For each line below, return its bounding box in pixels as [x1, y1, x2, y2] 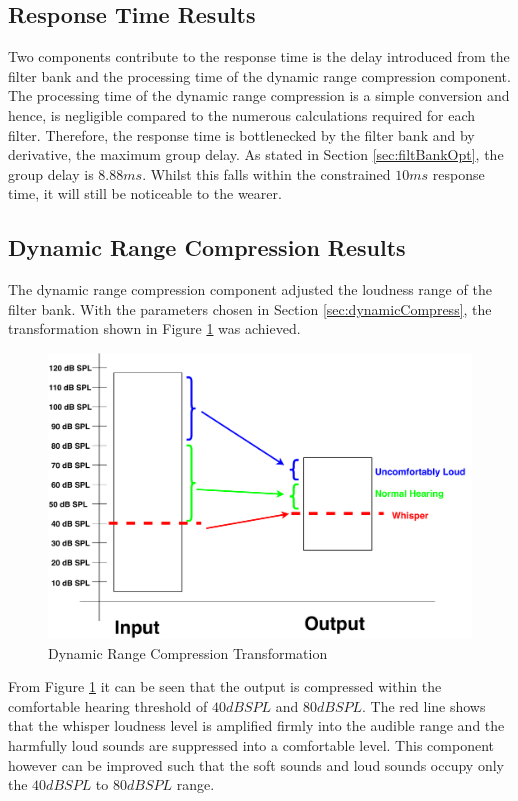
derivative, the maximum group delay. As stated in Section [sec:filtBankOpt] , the [8, 144, 504, 165]
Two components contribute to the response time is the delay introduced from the [8, 46, 510, 67]
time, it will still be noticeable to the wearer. [8, 183, 282, 204]
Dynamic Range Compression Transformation [48, 642, 328, 663]
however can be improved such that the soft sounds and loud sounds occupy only [8, 754, 504, 775]
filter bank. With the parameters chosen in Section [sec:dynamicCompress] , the [8, 298, 492, 319]
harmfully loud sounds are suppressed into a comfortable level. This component [8, 735, 494, 756]
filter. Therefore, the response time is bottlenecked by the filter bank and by [8, 124, 475, 145]
